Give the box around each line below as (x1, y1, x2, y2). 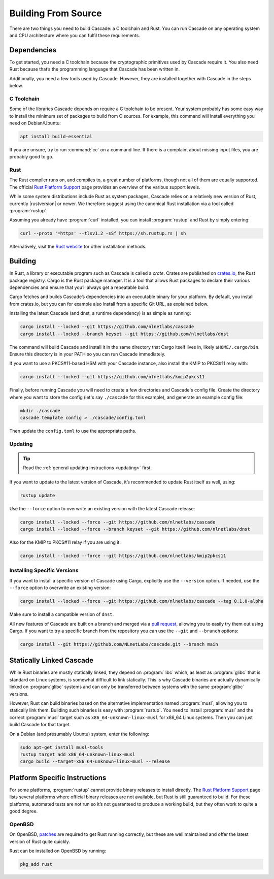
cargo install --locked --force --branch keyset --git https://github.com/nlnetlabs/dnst (20, 526, 251, 532)
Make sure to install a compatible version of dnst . (9, 611, 114, 617)
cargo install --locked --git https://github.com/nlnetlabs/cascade (20, 324, 194, 330)
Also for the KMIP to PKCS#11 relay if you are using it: (9, 539, 121, 545)
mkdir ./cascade (20, 408, 61, 413)
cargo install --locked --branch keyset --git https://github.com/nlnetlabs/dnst (20, 331, 229, 337)
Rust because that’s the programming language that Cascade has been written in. (9, 66, 180, 72)
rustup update (20, 493, 55, 498)
